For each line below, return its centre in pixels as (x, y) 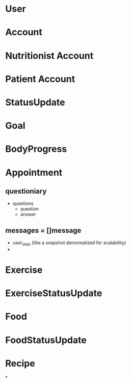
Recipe (20, 363)
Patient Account (40, 79)
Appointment (34, 172)
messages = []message (43, 230)
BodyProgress (36, 149)
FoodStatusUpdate (46, 340)
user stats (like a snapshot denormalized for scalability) (69, 243)
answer (28, 214)
